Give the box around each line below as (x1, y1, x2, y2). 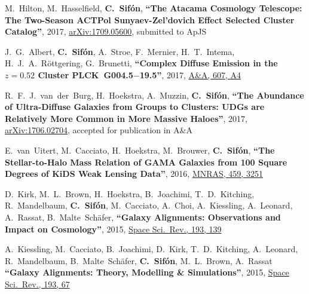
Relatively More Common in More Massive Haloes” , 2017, (5, 112, 247, 124)
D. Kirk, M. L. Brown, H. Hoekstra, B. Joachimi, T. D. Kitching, (5, 187, 255, 200)
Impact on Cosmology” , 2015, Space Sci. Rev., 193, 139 (5, 222, 222, 235)
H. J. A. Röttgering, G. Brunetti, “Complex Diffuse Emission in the (5, 57, 278, 69)
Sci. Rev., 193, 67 (5, 277, 70, 290)
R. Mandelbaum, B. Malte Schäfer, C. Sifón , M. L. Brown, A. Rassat (5, 254, 273, 267)
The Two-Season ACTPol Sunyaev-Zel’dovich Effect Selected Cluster (5, 13, 295, 26)
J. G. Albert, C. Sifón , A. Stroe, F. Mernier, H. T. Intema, (5, 45, 235, 57)
